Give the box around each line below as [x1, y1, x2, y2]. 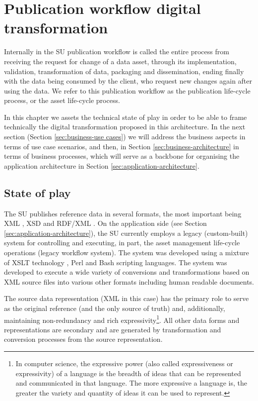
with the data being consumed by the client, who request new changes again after [4, 76, 253, 86]
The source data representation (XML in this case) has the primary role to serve [4, 293, 249, 303]
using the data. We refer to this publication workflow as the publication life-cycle [4, 85, 251, 96]
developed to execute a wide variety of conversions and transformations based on [4, 267, 250, 277]
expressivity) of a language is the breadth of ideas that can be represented [15, 368, 241, 378]
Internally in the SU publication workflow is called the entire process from [4, 46, 229, 57]
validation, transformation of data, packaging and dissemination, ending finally [4, 66, 244, 76]
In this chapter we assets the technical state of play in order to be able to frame [4, 111, 247, 122]
